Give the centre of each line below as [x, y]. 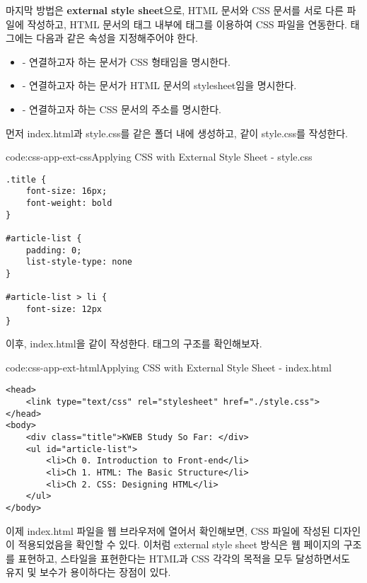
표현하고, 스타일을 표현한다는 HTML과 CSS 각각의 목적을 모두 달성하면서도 [184, 558]
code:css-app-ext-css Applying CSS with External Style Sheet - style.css [159, 157]
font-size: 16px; [66, 191]
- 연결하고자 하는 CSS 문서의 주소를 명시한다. [122, 109]
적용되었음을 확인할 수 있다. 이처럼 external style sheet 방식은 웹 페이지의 [179, 544]
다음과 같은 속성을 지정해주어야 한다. [117, 38]
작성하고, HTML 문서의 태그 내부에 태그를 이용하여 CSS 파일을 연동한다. [187, 24]
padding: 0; [54, 250]
